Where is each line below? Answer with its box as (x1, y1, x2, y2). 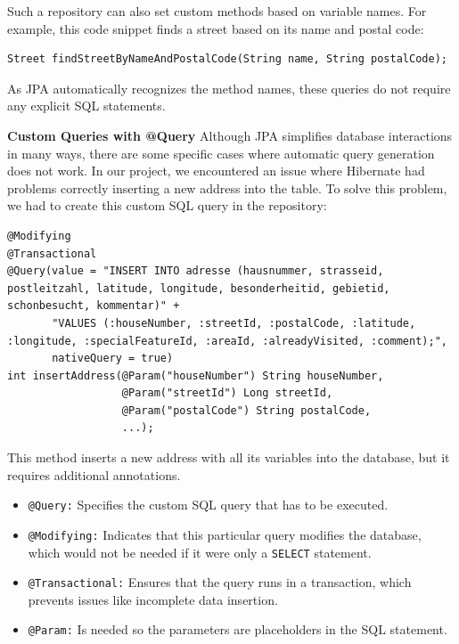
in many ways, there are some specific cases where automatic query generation (7, 143, 435, 162)
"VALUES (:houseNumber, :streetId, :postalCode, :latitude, (52, 316, 416, 330)
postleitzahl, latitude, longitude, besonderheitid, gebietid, (7, 281, 390, 295)
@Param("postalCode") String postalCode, (121, 404, 372, 417)
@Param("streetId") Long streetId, (121, 387, 333, 400)
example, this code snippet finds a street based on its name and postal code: (7, 19, 424, 37)
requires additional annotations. (7, 465, 181, 484)
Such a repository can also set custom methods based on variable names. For (7, 2, 427, 20)
